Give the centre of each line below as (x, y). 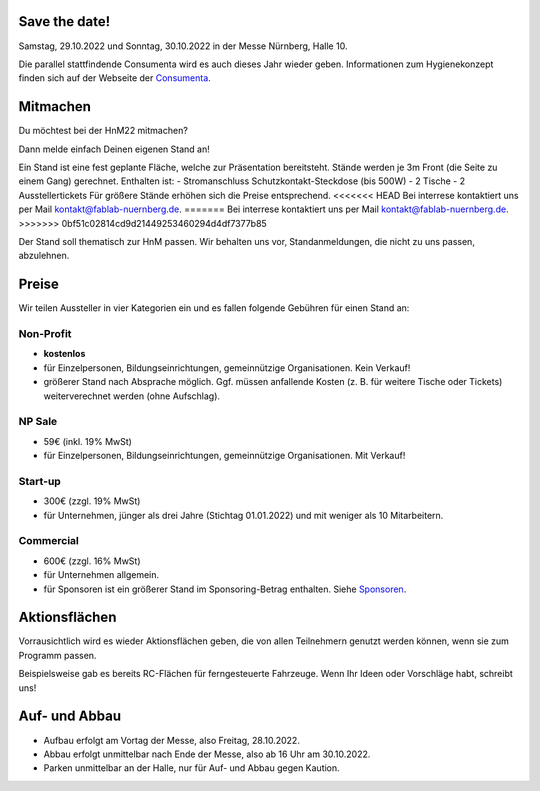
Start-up (40, 481)
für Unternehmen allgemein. (101, 575)
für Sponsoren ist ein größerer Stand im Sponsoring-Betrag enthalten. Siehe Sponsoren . (225, 589)
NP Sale (38, 422)
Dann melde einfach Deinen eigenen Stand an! (114, 149)
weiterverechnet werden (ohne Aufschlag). (131, 396)
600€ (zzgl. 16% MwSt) (92, 561)
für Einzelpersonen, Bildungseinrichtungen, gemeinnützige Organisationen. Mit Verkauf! (224, 456)
